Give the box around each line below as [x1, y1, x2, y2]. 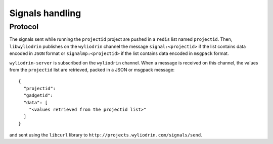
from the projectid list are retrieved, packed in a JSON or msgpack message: [9, 66, 175, 73]
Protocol [9, 22, 39, 31]
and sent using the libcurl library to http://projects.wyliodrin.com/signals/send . [9, 132, 202, 138]
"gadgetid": [23, 93, 53, 98]
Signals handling [9, 8, 81, 19]
